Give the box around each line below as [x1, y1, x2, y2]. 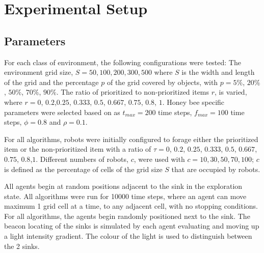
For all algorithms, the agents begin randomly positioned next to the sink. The [4, 210, 250, 221]
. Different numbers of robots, [36, 153, 128, 164]
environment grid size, [4, 67, 73, 77]
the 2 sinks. [4, 240, 40, 251]
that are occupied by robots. [171, 163, 260, 174]
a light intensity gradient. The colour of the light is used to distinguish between [4, 231, 252, 241]
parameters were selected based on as [4, 106, 120, 117]
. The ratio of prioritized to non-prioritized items [56, 87, 209, 97]
